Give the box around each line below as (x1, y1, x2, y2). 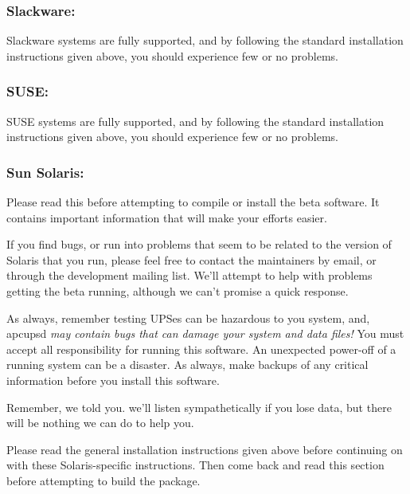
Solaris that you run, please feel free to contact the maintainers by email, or (6, 251, 377, 268)
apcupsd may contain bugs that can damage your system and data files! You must (6, 325, 404, 342)
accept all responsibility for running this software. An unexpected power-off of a (6, 340, 396, 357)
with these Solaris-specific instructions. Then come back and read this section (6, 457, 385, 473)
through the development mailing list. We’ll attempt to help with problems (6, 267, 373, 284)
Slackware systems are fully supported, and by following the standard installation (6, 32, 404, 49)
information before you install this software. (6, 371, 220, 388)
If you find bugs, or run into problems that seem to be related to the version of (6, 236, 392, 253)
